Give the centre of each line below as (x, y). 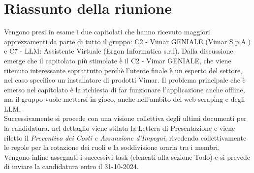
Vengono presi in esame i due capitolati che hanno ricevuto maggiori (107, 32)
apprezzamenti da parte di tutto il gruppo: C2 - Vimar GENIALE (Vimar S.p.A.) (127, 41)
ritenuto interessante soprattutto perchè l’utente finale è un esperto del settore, (123, 70)
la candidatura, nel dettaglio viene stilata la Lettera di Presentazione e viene (120, 128)
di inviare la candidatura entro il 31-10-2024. (71, 166)
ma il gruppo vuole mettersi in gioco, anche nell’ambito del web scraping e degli (125, 99)
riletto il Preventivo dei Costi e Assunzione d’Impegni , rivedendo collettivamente (125, 137)
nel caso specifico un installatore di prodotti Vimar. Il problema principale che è (125, 80)
